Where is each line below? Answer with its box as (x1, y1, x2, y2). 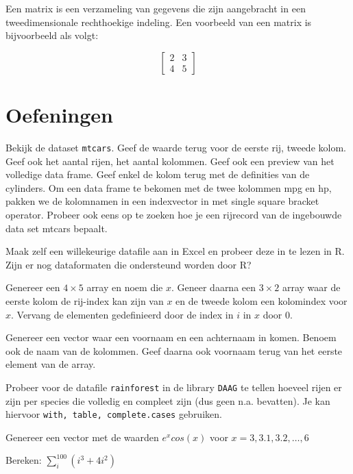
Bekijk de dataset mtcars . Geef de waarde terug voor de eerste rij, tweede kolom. (5, 140, 346, 154)
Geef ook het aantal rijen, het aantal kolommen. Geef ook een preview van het (5, 153, 334, 168)
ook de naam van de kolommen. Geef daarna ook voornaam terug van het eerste (5, 343, 343, 358)
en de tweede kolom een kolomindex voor (175, 293, 348, 308)
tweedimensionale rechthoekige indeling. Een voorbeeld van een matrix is (5, 14, 312, 29)
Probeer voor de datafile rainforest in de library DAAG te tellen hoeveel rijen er (5, 379, 342, 394)
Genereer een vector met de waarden (5, 429, 159, 444)
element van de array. (5, 357, 96, 371)
